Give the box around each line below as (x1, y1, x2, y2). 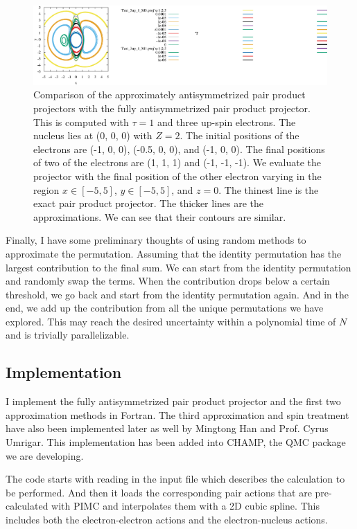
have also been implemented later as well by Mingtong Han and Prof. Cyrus (6, 421, 329, 436)
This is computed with (33, 114, 129, 129)
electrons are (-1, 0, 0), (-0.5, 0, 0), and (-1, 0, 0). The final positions (33, 141, 325, 156)
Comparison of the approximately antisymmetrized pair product (33, 87, 306, 102)
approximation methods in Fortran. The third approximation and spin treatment (6, 407, 349, 422)
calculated (6, 499, 49, 513)
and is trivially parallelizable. (6, 328, 130, 342)
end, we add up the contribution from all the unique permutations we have (6, 301, 324, 315)
